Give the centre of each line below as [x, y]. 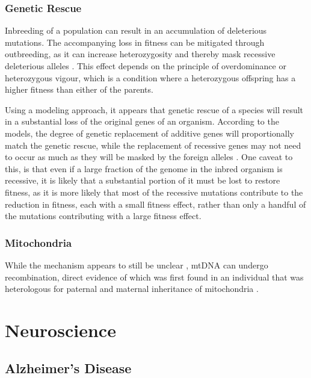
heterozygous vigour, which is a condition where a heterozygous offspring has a [150, 77]
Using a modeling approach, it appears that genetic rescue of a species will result [154, 109]
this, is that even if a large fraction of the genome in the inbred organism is [144, 168]
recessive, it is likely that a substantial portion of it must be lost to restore [143, 180]
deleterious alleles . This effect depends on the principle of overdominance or [146, 66]
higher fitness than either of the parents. [79, 89]
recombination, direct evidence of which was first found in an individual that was [154, 277]
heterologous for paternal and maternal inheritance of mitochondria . [132, 289]
